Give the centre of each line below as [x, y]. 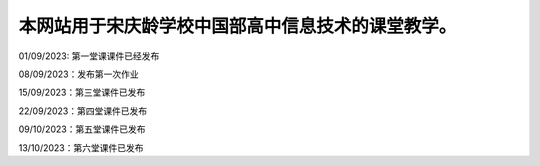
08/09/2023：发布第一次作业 [78, 74]
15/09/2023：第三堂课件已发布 [82, 92]
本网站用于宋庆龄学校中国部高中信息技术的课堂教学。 [237, 26]
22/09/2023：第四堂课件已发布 [83, 111]
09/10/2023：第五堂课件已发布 [82, 129]
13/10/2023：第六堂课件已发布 [81, 147]
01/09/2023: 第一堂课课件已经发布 [89, 56]
